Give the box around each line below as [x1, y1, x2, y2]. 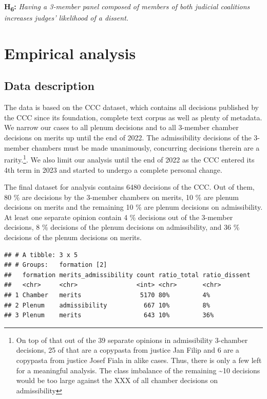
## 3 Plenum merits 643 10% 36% [4, 312, 214, 319]
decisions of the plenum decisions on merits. [4, 232, 142, 243]
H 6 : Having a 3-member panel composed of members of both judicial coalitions [4, 1, 250, 13]
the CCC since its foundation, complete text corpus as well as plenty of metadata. [4, 112, 262, 122]
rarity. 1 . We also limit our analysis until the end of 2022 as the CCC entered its [4, 153, 255, 165]
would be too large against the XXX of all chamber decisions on [16, 375, 218, 386]
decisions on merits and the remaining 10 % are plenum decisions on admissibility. [4, 202, 263, 212]
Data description [4, 78, 94, 94]
